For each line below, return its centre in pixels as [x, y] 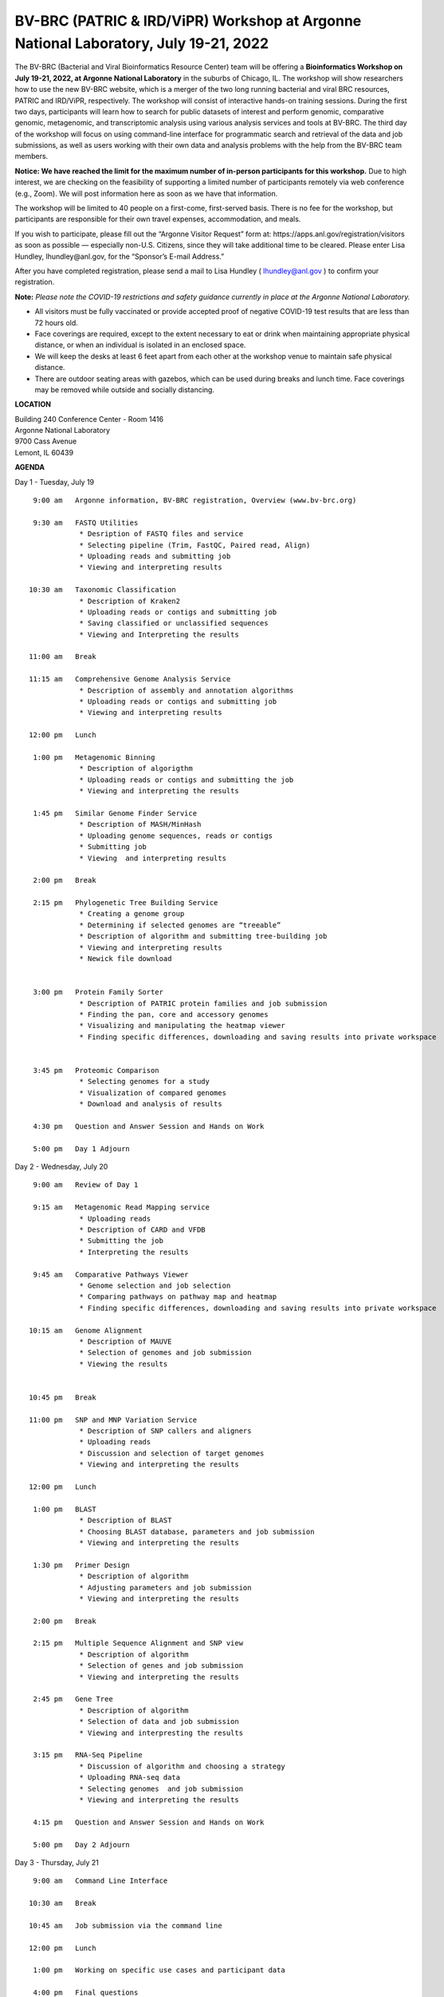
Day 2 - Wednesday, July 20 [61, 1167]
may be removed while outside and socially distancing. [125, 389]
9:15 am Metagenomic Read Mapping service [122, 1207]
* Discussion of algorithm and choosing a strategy [183, 1766]
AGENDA [30, 467]
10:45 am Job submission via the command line [126, 1926]
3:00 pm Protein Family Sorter [98, 992]
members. [31, 157]
